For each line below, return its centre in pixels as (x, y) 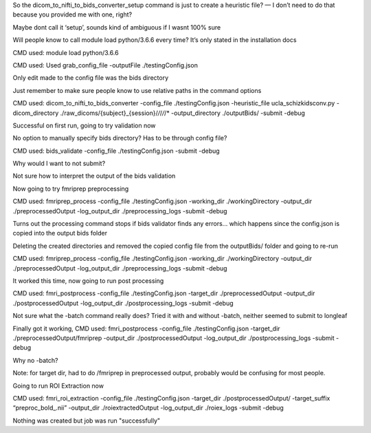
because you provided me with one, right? (72, 14)
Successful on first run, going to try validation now (84, 125)
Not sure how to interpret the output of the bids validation (94, 176)
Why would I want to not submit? (59, 163)
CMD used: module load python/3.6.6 (66, 52)
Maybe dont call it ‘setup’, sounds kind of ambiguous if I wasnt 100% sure (117, 27)
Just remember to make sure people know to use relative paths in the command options (137, 90)
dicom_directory (36, 113)
